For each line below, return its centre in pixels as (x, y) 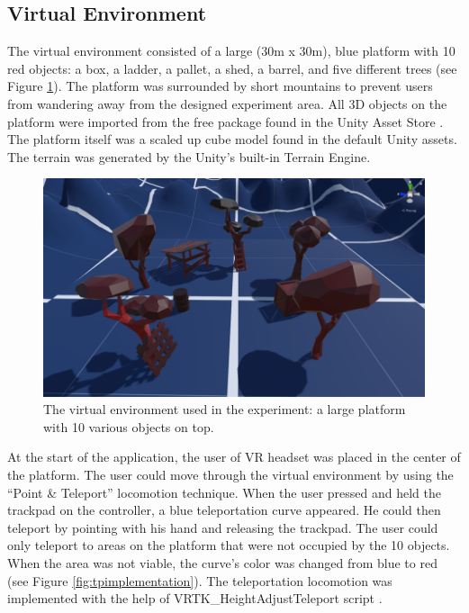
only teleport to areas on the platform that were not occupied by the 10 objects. (229, 545)
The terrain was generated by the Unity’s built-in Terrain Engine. (189, 156)
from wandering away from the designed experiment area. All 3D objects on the (227, 103)
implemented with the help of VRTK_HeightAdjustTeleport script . (195, 598)
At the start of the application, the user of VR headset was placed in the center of (234, 457)
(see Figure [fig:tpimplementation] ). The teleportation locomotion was (200, 580)
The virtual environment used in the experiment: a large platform (225, 409)
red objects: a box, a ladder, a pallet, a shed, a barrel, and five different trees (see (232, 68)
